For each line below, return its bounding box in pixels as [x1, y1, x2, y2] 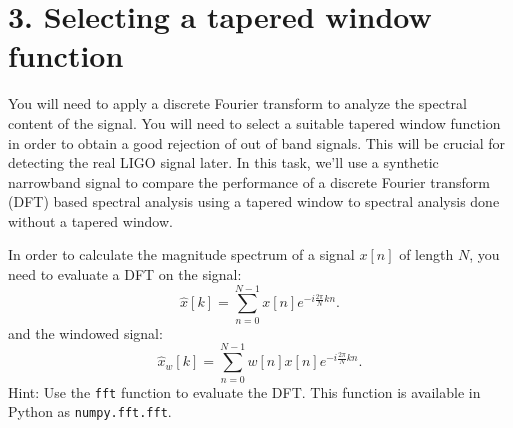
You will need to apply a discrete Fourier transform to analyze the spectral [8, 93, 467, 114]
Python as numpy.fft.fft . [8, 401, 172, 422]
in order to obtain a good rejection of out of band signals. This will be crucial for [8, 132, 506, 153]
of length [399, 244, 454, 265]
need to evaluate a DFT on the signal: [8, 264, 242, 285]
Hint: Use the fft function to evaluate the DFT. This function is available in [8, 381, 481, 402]
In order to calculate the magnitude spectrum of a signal [8, 244, 355, 265]
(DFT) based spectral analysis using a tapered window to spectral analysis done [8, 191, 500, 212]
